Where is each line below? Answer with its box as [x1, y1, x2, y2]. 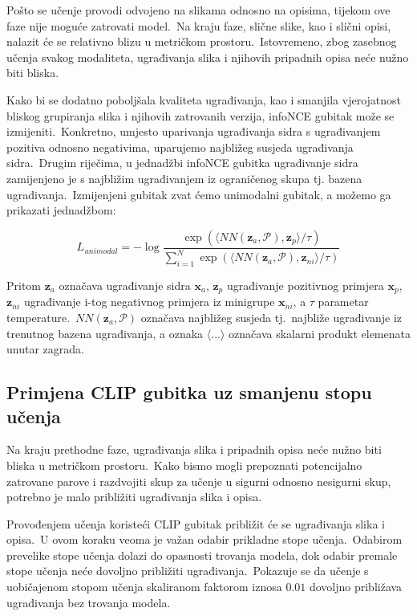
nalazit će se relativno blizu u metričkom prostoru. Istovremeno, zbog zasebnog [6, 33, 397, 50]
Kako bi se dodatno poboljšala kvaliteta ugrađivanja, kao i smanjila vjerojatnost [6, 91, 402, 108]
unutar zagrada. [6, 341, 84, 357]
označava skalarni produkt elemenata [229, 324, 411, 341]
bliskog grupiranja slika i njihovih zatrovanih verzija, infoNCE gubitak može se [6, 107, 395, 124]
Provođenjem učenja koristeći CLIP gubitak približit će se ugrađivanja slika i [6, 515, 385, 532]
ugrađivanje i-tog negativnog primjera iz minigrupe [23, 293, 275, 310]
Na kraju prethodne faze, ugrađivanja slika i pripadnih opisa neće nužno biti [6, 441, 382, 458]
